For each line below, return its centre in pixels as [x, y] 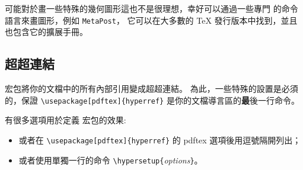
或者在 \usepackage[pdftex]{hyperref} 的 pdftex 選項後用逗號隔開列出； [160, 139]
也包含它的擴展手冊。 [46, 32]
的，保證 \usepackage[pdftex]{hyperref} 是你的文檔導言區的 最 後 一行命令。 [152, 100]
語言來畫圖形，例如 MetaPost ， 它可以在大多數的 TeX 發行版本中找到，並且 [151, 20]
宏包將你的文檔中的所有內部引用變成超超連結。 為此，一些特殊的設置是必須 [151, 89]
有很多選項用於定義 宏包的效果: [66, 120]
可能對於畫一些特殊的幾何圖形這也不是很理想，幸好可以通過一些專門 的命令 [151, 8]
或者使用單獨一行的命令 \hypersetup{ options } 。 [111, 160]
